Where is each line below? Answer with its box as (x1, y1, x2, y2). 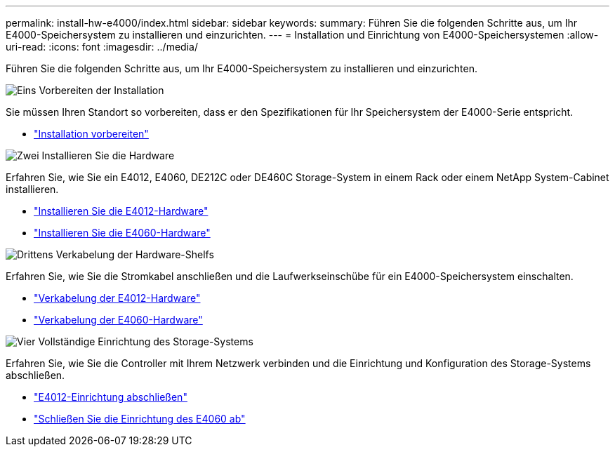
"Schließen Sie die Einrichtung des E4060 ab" (34, 413, 246, 425)
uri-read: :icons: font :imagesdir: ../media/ (6, 41, 198, 53)
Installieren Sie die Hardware (41, 149, 175, 161)
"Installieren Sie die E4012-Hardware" (34, 205, 209, 217)
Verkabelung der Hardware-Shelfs (55, 248, 214, 260)
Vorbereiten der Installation (39, 84, 164, 96)
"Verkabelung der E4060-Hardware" (34, 314, 203, 326)
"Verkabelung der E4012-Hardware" (34, 292, 201, 304)
